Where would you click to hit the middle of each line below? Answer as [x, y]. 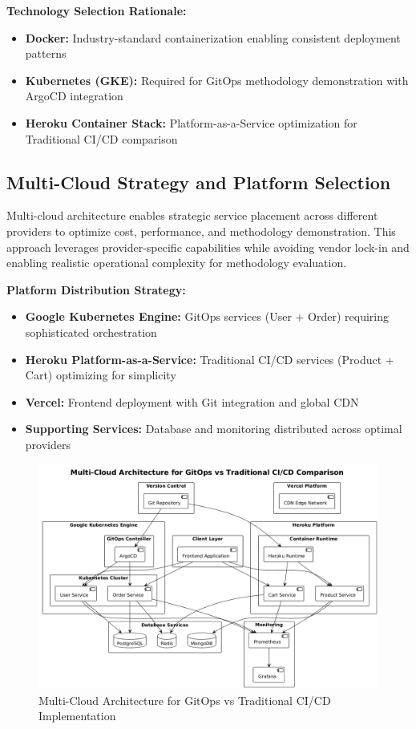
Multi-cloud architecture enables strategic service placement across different [192, 215]
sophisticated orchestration [91, 332]
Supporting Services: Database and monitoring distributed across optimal [214, 429]
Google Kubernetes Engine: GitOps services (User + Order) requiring [207, 316]
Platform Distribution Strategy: [96, 289]
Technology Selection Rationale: [97, 10]
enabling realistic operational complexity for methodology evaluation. [177, 263]
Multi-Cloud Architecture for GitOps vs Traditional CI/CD [185, 700]
